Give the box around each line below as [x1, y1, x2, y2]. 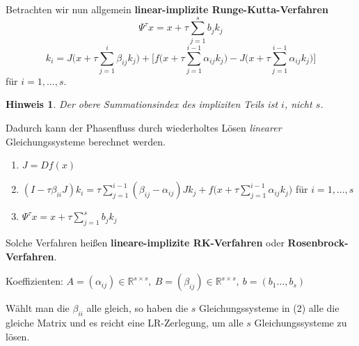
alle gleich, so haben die [86, 301, 189, 315]
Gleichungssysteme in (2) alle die [199, 301, 340, 315]
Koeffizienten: [6, 274, 63, 288]
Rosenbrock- [287, 235, 349, 250]
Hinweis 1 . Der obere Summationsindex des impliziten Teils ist [6, 97, 278, 111]
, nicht [284, 97, 312, 111]
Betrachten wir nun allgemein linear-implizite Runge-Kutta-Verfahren [6, 2, 328, 16]
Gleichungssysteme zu [254, 315, 347, 329]
